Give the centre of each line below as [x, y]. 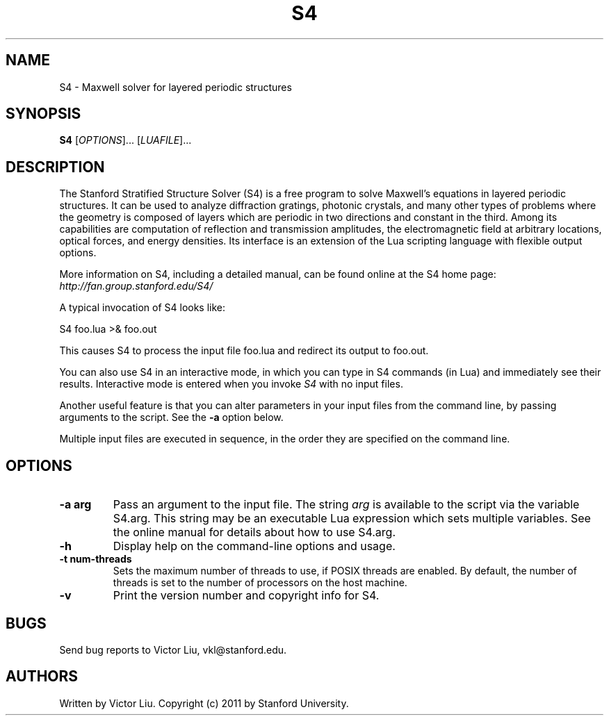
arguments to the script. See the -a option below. [171, 417]
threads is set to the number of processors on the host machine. [260, 583]
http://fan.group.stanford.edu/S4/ [136, 286]
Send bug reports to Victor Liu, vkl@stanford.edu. [173, 649]
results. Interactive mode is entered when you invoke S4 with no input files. [231, 384]
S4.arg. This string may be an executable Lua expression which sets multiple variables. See [352, 519]
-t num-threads [96, 559]
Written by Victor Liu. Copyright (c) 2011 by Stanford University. [204, 703]
